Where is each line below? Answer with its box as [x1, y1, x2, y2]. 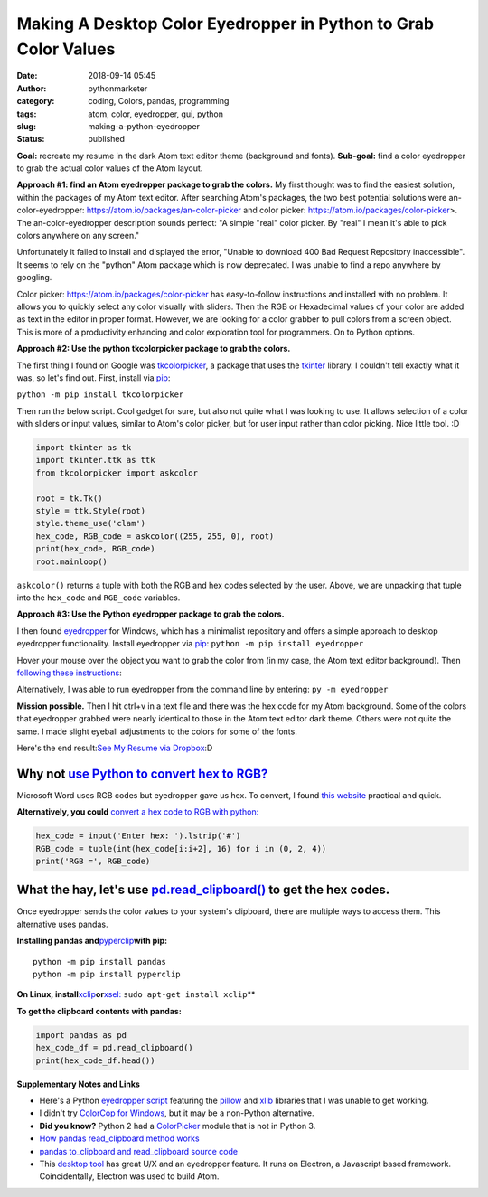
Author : [16, 82, 47, 94]
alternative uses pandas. [16, 919, 108, 929]
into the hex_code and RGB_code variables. [16, 592, 181, 603]
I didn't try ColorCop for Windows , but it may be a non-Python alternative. [39, 1107, 315, 1118]
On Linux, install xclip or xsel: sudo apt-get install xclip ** [16, 989, 256, 1000]
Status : [16, 134, 45, 145]
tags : [16, 108, 37, 119]
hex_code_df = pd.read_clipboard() [35, 1042, 193, 1053]
